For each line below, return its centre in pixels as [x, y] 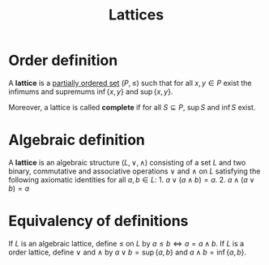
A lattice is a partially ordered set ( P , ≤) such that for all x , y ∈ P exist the [130, 83]
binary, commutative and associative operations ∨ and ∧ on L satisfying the [134, 171]
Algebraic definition [77, 140]
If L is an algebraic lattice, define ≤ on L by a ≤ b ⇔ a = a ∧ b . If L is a [126, 243]
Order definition [63, 60]
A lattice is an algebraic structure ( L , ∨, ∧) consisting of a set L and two [127, 162]
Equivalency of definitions [98, 221]
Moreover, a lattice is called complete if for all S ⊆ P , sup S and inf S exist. [132, 107]
